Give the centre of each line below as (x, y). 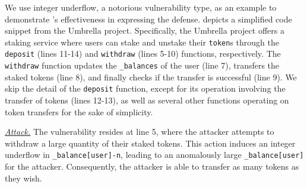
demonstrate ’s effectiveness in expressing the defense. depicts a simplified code (148, 19)
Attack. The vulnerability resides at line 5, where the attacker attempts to (140, 132)
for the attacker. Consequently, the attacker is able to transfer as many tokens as (152, 166)
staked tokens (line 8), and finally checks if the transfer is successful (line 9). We (151, 77)
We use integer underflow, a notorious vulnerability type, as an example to (141, 7)
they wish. (23, 178)
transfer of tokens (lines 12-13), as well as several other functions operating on (147, 100)
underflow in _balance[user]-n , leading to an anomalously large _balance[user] (154, 155)
